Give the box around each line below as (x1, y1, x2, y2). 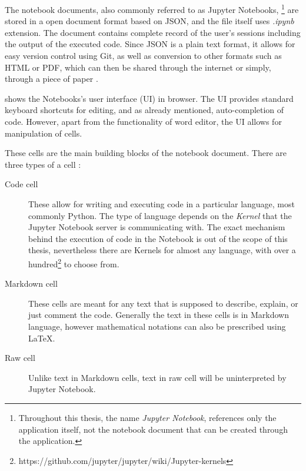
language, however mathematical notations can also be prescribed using (28, 320, 286, 332)
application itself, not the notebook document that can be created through (18, 423, 288, 435)
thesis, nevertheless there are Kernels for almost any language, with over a (28, 244, 296, 256)
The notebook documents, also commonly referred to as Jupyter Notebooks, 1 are (5, 2, 299, 15)
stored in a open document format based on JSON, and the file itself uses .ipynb (5, 15, 294, 27)
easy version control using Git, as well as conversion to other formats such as (5, 49, 282, 62)
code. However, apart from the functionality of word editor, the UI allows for (5, 115, 282, 127)
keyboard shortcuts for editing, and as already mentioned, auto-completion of (5, 104, 284, 116)
